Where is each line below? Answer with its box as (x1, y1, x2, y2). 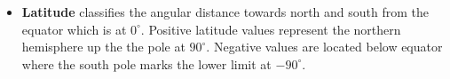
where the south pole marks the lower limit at (21, 54, 272, 73)
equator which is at (21, 20, 127, 38)
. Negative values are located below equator (206, 37, 443, 56)
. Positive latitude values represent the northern (140, 20, 401, 38)
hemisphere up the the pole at (21, 37, 186, 56)
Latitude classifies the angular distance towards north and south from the (21, 3, 430, 20)
